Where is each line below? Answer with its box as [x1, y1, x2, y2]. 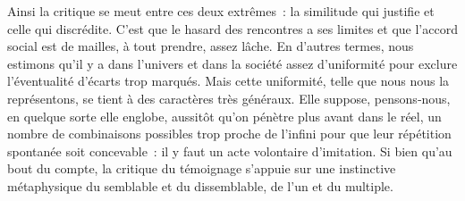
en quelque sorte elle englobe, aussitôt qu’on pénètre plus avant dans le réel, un [7, 106, 442, 125]
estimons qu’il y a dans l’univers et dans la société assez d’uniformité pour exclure [7, 54, 458, 72]
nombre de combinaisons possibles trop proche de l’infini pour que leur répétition [7, 124, 452, 143]
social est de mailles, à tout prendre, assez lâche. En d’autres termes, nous [7, 37, 414, 55]
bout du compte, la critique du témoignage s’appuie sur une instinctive [7, 159, 396, 178]
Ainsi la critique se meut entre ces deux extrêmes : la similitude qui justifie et [7, 2, 435, 20]
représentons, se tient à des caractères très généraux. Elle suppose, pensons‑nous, [7, 88, 451, 107]
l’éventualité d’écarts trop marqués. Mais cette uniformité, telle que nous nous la [7, 71, 450, 90]
